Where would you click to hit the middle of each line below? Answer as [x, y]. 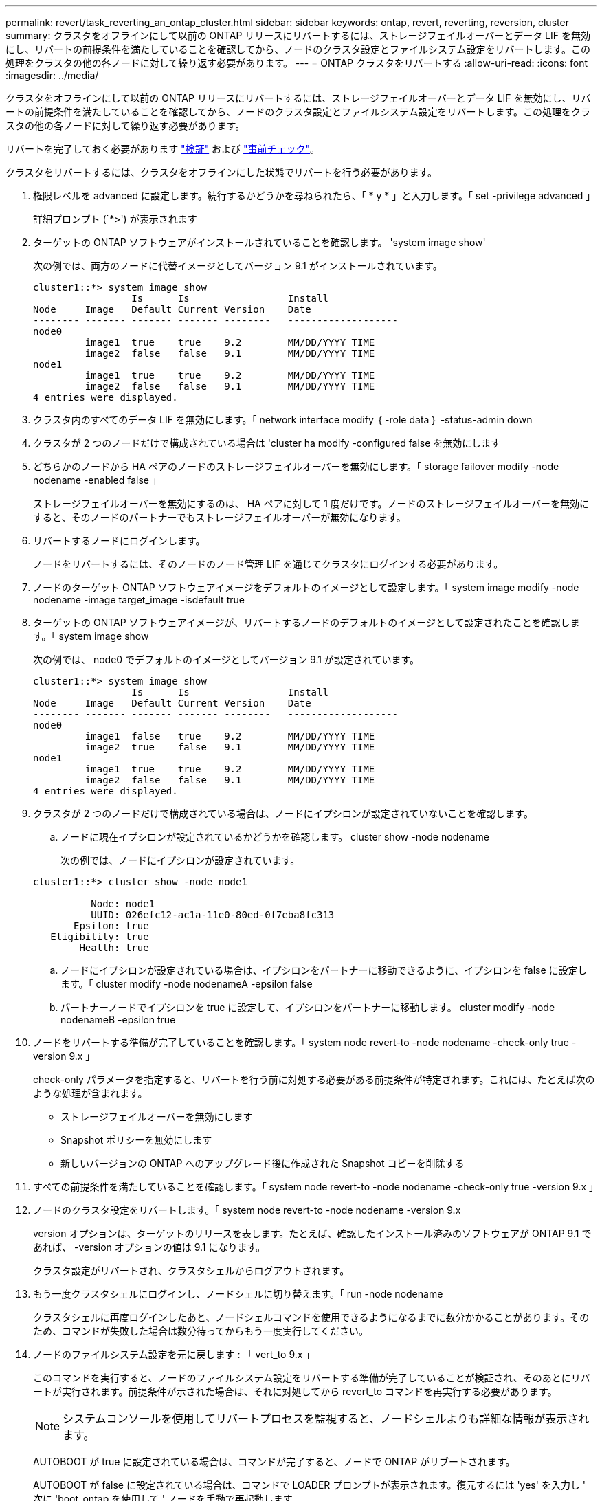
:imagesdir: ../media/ [52, 75]
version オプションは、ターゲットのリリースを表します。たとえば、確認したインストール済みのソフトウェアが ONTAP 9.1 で [312, 1233]
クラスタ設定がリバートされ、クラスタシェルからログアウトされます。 [191, 1270]
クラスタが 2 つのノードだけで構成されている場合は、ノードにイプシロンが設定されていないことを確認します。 [283, 813]
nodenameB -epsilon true [118, 1020]
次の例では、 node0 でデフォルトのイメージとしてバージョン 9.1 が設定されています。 [226, 659]
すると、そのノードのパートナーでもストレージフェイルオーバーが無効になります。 [220, 517]
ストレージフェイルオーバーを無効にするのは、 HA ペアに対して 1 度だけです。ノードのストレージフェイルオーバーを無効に [311, 503]
